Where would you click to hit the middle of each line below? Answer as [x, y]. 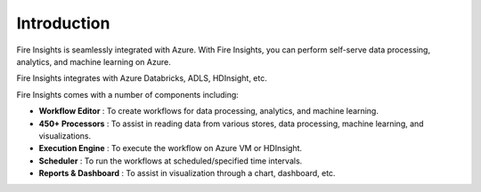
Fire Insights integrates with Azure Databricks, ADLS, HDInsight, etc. [142, 78]
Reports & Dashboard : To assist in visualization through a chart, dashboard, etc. [187, 173]
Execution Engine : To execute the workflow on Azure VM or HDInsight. [171, 148]
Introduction [63, 23]
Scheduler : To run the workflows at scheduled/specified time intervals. [171, 161]
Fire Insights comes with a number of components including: [128, 94]
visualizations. [65, 136]
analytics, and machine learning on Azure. [94, 61]
